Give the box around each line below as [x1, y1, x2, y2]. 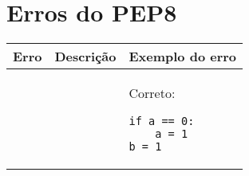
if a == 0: [128, 115, 195, 128]
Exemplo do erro [128, 47, 237, 66]
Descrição [54, 47, 117, 66]
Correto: [128, 84, 176, 103]
